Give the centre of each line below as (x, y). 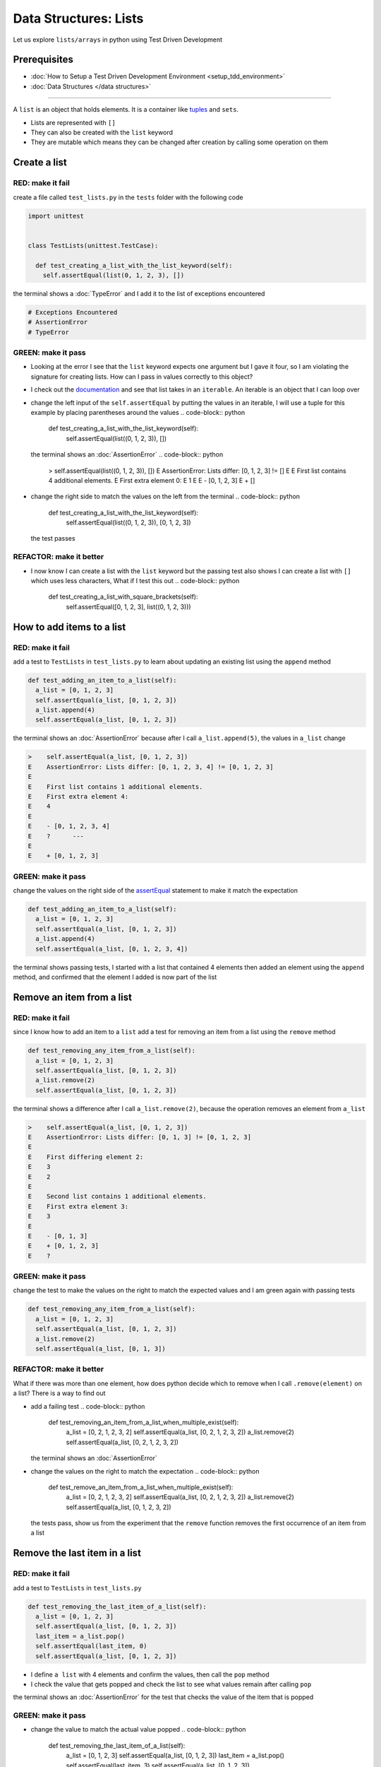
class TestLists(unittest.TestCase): (93, 245)
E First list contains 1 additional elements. (115, 787)
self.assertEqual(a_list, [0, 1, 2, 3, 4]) (112, 949)
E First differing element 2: (86, 1157)
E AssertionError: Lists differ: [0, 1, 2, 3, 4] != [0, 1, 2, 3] (151, 767)
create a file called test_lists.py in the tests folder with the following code (128, 197)
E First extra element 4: (78, 796)
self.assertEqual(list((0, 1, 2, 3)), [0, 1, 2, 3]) (128, 522)
